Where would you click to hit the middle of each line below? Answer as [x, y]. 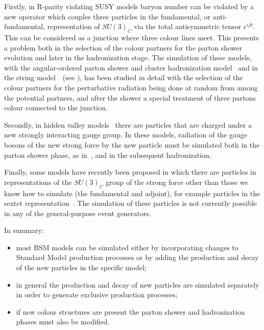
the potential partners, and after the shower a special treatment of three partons [130, 97]
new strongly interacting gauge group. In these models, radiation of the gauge [126, 135]
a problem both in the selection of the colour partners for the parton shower [123, 47]
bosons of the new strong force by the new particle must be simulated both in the [132, 144]
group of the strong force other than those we [177, 182]
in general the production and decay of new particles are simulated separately [138, 284]
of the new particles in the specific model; [81, 267]
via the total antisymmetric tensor [188, 26]
